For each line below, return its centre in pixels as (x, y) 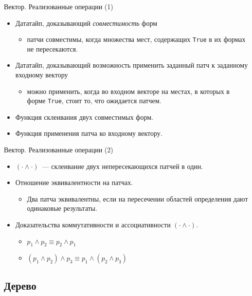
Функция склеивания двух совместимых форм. (84, 117)
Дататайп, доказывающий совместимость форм (86, 23)
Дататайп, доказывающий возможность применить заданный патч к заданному (132, 65)
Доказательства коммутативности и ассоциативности (93, 225)
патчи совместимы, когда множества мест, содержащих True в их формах (136, 39)
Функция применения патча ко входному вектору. (89, 133)
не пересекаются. (52, 48)
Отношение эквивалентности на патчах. (74, 182)
